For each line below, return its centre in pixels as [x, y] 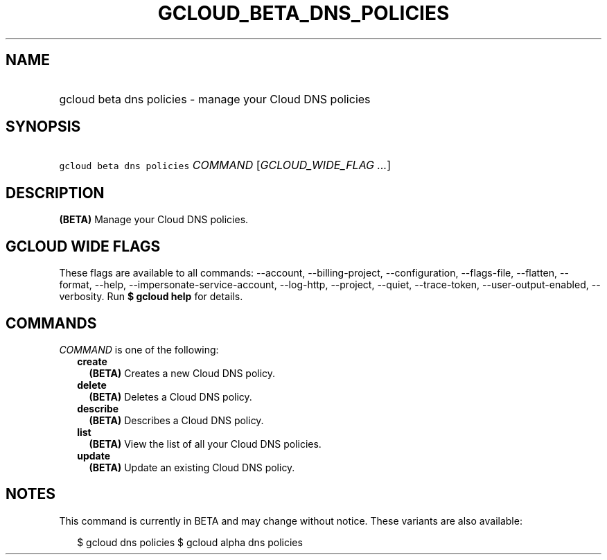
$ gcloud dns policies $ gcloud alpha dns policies [190, 542]
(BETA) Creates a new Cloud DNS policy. [182, 373]
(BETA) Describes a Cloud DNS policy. [176, 420]
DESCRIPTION [55, 193]
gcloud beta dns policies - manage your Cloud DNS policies [215, 99]
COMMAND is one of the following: [139, 349]
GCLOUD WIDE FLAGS [83, 246]
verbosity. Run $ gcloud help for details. [151, 297]
